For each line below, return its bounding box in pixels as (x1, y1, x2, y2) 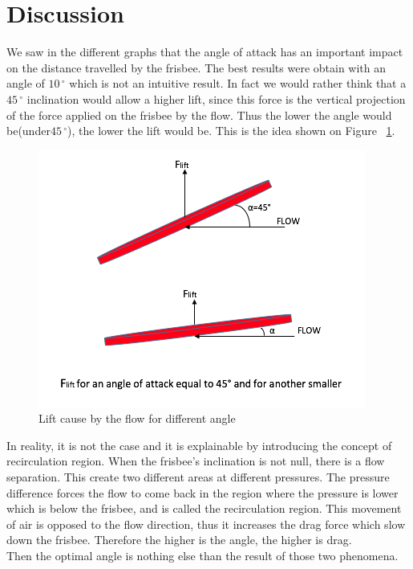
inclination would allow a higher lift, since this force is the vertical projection (26, 90, 406, 107)
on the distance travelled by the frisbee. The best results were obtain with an (6, 59, 387, 76)
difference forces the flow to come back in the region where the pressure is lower (6, 484, 399, 501)
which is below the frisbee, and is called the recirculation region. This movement (6, 500, 402, 517)
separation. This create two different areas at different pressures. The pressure (6, 469, 390, 485)
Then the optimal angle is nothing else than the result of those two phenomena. (6, 547, 399, 564)
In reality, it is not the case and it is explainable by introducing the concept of (6, 436, 392, 453)
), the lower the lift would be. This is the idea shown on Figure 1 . (67, 122, 395, 139)
